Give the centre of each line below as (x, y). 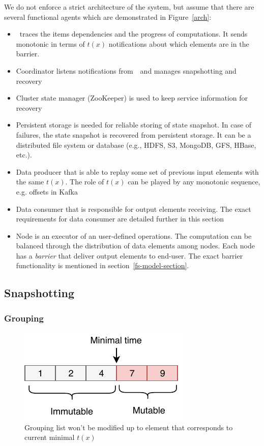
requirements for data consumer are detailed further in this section (120, 219)
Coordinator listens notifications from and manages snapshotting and (126, 70)
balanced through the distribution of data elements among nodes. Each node (135, 246)
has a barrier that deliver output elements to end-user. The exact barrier (129, 255)
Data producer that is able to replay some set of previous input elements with (137, 171)
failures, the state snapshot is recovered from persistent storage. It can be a (134, 134)
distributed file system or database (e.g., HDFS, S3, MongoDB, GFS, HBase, (136, 145)
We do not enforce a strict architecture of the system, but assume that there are (129, 7)
